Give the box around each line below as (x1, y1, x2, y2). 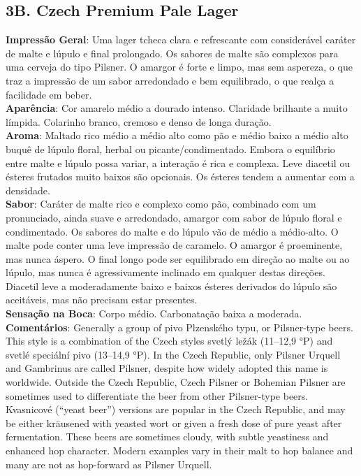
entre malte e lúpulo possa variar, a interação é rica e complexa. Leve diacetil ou (6, 155, 351, 170)
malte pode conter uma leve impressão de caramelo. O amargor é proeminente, (6, 238, 343, 252)
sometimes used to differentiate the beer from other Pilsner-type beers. (6, 388, 309, 403)
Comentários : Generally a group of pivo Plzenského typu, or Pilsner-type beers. (6, 319, 353, 334)
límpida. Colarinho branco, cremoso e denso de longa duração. (6, 114, 272, 129)
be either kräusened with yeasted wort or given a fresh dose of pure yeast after (6, 415, 342, 430)
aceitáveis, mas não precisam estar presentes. (6, 292, 198, 307)
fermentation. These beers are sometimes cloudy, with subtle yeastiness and (6, 429, 329, 444)
